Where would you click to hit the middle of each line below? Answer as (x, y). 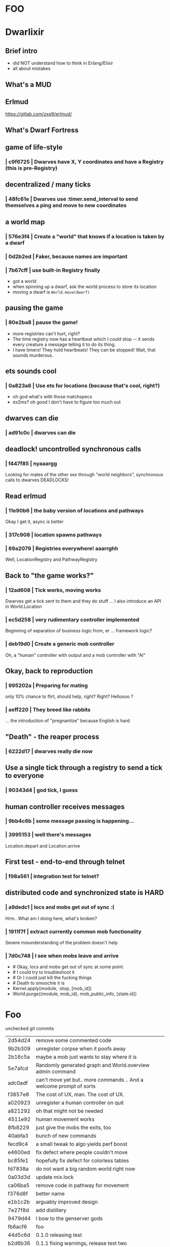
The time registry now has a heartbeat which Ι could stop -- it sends (83, 339)
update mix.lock (55, 1177)
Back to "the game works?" (50, 575)
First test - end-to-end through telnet (65, 862)
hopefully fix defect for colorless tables (82, 1161)
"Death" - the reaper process (52, 736)
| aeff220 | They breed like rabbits (48, 710)
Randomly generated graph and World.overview (93, 1065)
